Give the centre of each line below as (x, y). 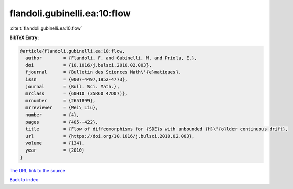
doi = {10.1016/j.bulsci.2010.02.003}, (89, 65)
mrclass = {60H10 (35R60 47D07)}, (77, 93)
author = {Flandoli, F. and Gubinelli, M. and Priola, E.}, (111, 58)
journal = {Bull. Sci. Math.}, (72, 86)
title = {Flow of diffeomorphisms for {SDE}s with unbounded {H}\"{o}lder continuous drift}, (157, 129)
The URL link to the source (37, 170)
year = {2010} (55, 150)
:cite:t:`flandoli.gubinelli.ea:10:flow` (46, 28)
